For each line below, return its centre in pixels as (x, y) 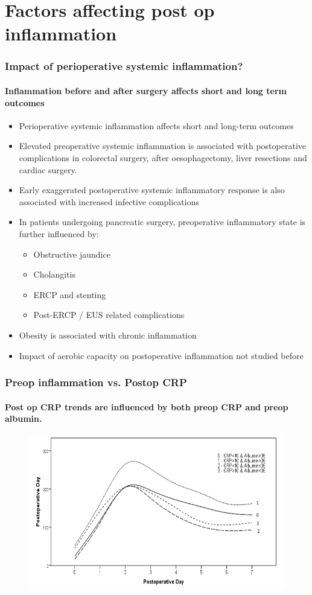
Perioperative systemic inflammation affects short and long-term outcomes (156, 125)
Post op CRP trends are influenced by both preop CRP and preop (147, 406)
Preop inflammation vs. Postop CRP (96, 382)
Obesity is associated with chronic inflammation (108, 335)
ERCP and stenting (70, 294)
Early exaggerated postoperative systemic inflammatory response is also (152, 190)
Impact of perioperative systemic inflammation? (124, 66)
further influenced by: (59, 233)
